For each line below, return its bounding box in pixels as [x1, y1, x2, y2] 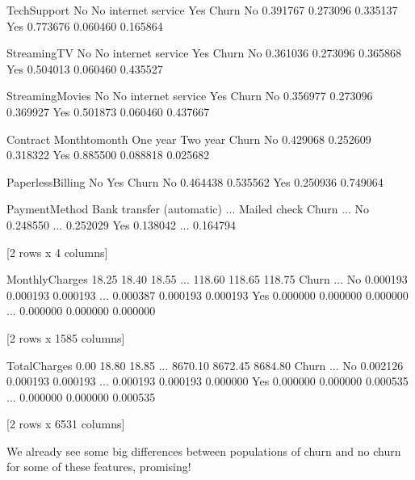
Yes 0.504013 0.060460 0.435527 [6, 60, 163, 77]
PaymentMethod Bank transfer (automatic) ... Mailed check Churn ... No [6, 200, 369, 217]
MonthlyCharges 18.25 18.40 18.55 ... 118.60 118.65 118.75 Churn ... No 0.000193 [6, 271, 408, 288]
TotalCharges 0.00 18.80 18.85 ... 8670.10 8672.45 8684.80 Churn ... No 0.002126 [6, 356, 404, 373]
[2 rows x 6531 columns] [6, 415, 125, 432]
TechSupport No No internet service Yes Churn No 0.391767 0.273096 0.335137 [6, 2, 398, 18]
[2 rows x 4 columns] [6, 243, 108, 260]
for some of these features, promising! [6, 458, 191, 475]
